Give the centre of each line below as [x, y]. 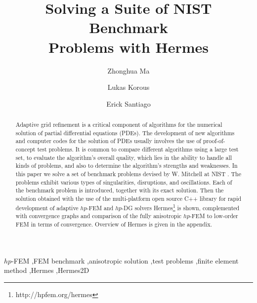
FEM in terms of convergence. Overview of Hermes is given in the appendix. [114, 224]
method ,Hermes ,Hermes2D [47, 270]
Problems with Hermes [128, 47]
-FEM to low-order [214, 216]
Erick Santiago [128, 103]
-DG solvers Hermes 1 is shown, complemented [181, 207]
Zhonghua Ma [128, 70]
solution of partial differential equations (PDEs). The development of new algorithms [125, 133]
